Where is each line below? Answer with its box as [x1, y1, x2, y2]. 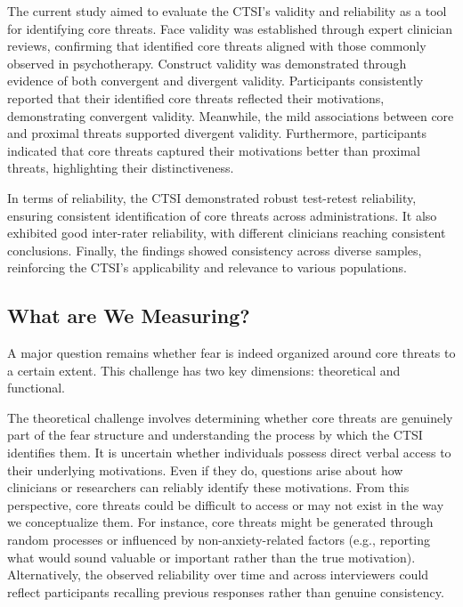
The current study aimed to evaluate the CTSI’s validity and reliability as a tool [7, 2, 447, 20]
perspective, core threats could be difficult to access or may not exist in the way [7, 495, 444, 514]
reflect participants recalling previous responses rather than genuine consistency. [7, 582, 444, 601]
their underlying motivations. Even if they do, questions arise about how [7, 460, 403, 479]
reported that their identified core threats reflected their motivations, [7, 88, 385, 107]
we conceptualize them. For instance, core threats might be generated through [7, 513, 434, 531]
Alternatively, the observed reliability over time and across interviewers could [7, 565, 429, 584]
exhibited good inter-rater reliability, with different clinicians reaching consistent [7, 223, 446, 242]
